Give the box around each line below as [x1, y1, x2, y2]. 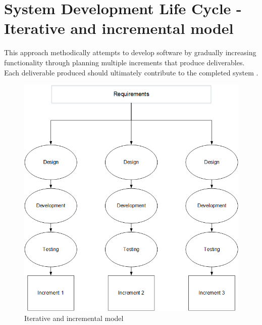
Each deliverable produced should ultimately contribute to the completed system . [4, 67, 258, 77]
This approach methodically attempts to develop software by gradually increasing [4, 47, 256, 58]
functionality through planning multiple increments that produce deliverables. [4, 57, 245, 67]
